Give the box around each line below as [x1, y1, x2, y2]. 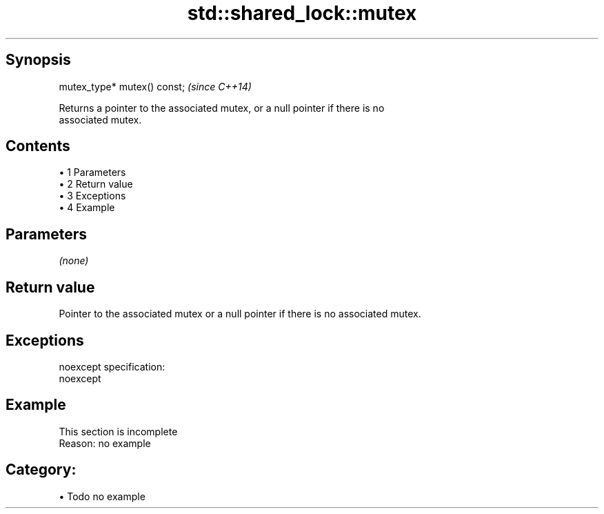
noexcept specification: [59, 360, 165, 373]
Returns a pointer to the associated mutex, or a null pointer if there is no [59, 101, 385, 114]
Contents [6, 137, 70, 155]
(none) [59, 255, 89, 267]
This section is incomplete [59, 425, 178, 437]
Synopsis [6, 51, 71, 69]
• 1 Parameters [59, 166, 126, 179]
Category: [6, 461, 77, 479]
